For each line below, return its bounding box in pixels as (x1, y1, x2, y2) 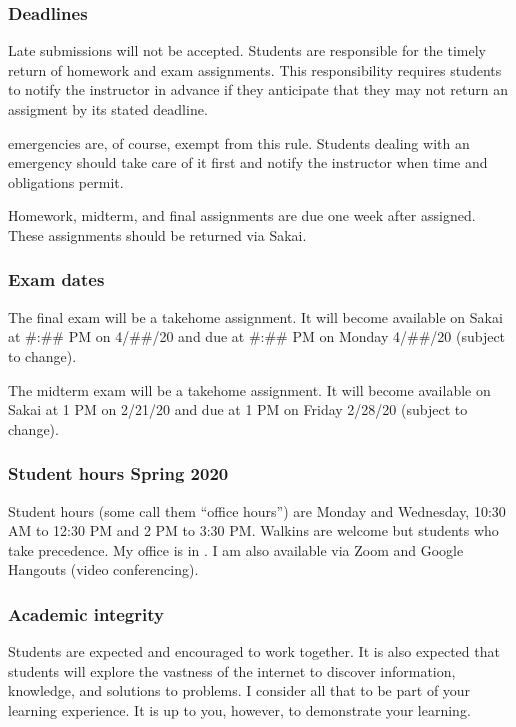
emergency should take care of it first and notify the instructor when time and (8, 152, 488, 173)
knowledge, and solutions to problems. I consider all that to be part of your (8, 680, 471, 701)
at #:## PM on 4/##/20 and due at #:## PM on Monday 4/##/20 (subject (8, 326, 506, 347)
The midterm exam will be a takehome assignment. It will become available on (8, 379, 491, 400)
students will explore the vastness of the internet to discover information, (8, 660, 456, 681)
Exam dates (8, 267, 105, 292)
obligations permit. (8, 171, 124, 192)
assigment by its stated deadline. (8, 99, 208, 119)
